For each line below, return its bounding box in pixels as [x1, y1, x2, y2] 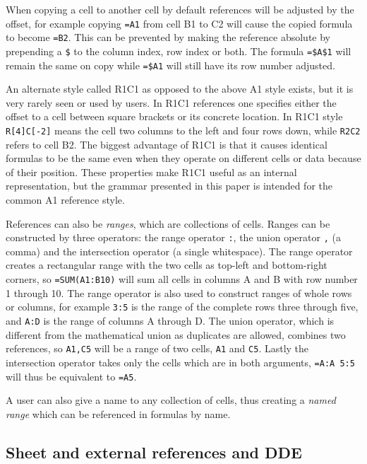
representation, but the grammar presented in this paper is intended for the [6, 178, 332, 193]
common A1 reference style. [6, 192, 125, 207]
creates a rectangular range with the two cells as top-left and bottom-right [6, 257, 327, 272]
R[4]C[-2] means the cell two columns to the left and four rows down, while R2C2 [6, 123, 361, 137]
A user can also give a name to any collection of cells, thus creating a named [6, 393, 336, 407]
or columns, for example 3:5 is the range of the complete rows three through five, [6, 299, 359, 314]
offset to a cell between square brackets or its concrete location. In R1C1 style [6, 109, 343, 124]
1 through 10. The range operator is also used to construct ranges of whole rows [6, 285, 352, 300]
